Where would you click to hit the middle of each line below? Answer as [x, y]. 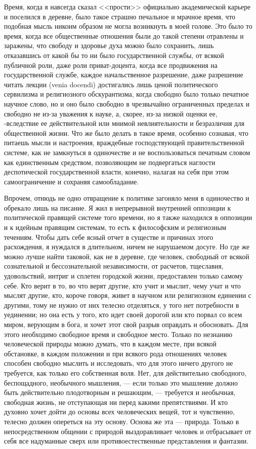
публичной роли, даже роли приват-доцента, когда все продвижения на [111, 65]
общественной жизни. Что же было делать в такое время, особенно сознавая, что [126, 133]
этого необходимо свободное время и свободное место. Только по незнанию [118, 334]
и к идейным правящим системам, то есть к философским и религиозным [115, 227]
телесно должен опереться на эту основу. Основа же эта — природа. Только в [122, 421]
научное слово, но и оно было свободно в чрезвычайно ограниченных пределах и [127, 103]
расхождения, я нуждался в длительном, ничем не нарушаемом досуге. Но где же [127, 247]
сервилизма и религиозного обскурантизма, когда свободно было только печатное [127, 94]
